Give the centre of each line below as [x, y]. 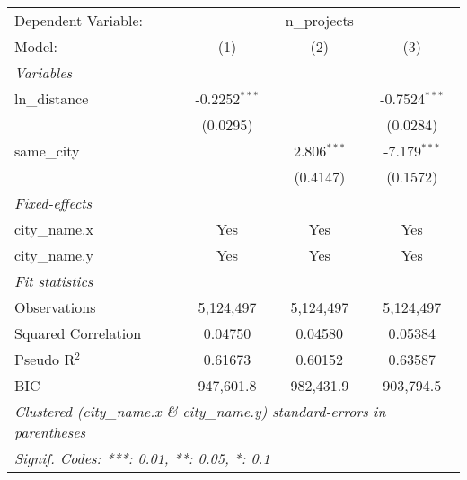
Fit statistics [54, 281]
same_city [47, 151]
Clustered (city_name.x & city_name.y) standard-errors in [200, 411]
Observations [55, 307]
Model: [36, 46]
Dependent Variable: [79, 20]
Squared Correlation [78, 333]
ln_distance [52, 98]
